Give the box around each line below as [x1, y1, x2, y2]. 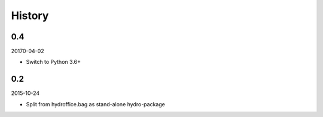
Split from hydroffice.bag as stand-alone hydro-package [26, 100, 166, 107]
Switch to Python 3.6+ [26, 59, 81, 66]
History [11, 9, 49, 22]
